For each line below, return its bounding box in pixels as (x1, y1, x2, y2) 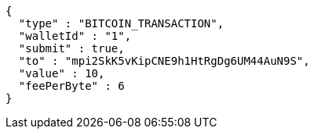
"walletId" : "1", (18, 30, 132, 42)
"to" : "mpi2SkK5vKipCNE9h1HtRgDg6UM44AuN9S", (18, 55, 310, 67)
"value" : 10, (18, 67, 105, 80)
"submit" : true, (18, 42, 125, 55)
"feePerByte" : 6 (18, 80, 125, 92)
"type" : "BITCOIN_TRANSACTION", (18, 17, 225, 30)
